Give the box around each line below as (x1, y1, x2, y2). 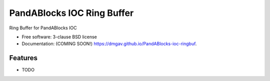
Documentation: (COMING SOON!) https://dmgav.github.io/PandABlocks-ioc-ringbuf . (21, 41, 197, 47)
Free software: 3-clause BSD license (21, 34, 97, 40)
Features (9, 54, 37, 62)
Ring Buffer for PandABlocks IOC (9, 25, 77, 31)
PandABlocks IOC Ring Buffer (9, 7, 134, 18)
